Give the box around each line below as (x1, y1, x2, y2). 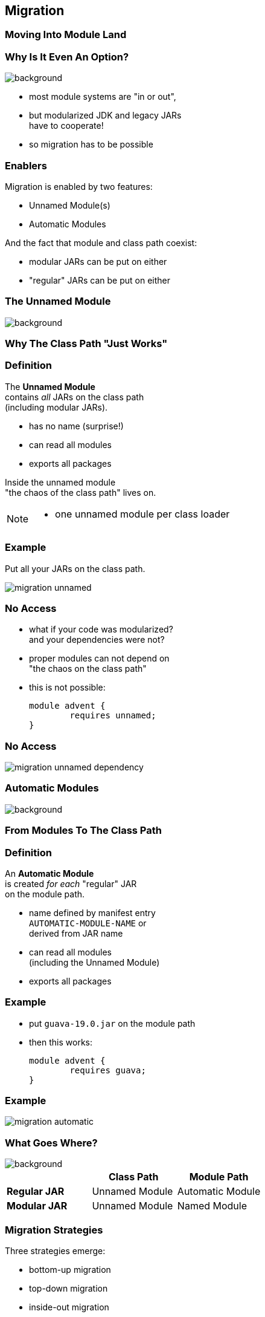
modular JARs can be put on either (29, 256, 167, 267)
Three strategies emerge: (5, 1245, 106, 1256)
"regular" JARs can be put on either (29, 275, 170, 285)
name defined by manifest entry (29, 907, 156, 918)
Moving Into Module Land (5, 28, 127, 41)
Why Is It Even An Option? (5, 50, 129, 63)
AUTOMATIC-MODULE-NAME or (29, 917, 147, 928)
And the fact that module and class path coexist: (5, 237, 197, 248)
